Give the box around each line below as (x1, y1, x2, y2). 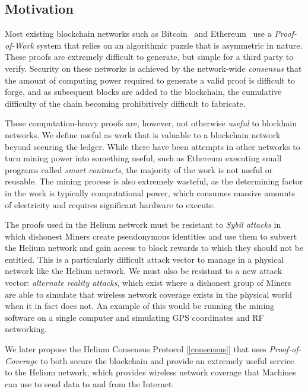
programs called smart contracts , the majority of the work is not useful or (5, 163, 273, 176)
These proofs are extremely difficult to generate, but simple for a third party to (5, 50, 294, 63)
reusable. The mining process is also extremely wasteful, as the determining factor (5, 175, 303, 187)
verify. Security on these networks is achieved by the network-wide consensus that (5, 62, 302, 74)
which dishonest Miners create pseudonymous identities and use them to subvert (5, 230, 297, 242)
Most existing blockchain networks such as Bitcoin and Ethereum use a (5, 27, 272, 40)
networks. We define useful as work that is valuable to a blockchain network (5, 128, 281, 141)
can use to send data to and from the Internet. (5, 377, 174, 390)
